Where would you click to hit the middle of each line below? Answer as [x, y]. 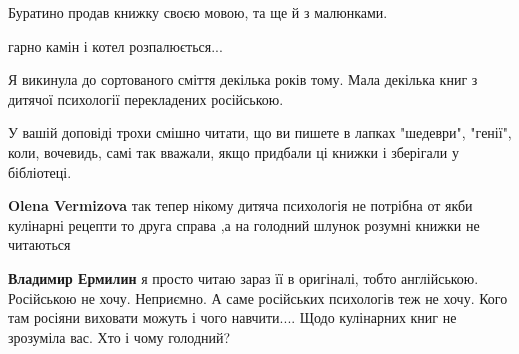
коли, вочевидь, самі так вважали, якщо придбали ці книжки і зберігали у [233, 151]
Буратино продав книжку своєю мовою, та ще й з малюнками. [198, 12]
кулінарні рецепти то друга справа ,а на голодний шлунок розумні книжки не [244, 224]
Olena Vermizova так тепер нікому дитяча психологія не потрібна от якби [240, 205]
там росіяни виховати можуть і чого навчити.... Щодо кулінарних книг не [232, 317]
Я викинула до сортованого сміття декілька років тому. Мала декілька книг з [243, 79]
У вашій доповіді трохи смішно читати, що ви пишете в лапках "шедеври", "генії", [260, 132]
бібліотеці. [40, 171]
